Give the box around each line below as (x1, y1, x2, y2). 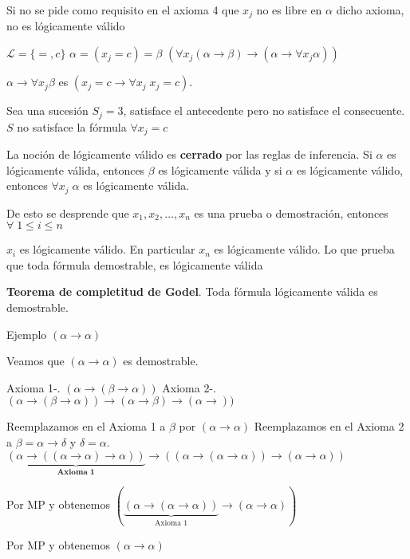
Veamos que (6, 352, 65, 369)
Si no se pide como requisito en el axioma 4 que (6, 2, 239, 18)
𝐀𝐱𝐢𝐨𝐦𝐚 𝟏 (57, 468, 95, 477)
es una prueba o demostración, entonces (194, 204, 388, 221)
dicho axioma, (336, 2, 404, 18)
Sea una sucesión (6, 102, 89, 119)
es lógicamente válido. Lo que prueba (214, 241, 395, 258)
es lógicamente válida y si (158, 161, 282, 178)
